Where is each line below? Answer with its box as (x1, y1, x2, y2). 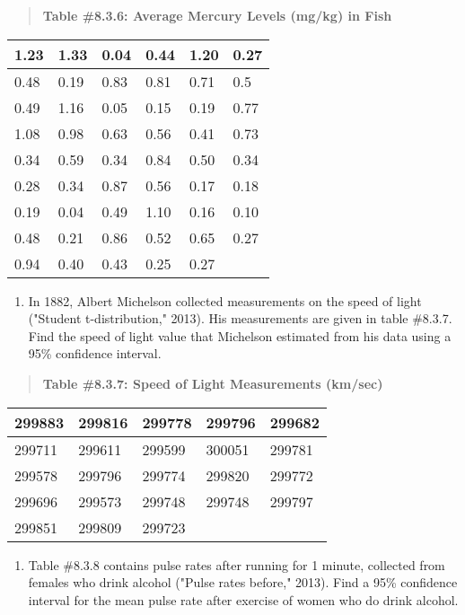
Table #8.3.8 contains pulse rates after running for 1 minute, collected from (28, 555, 445, 574)
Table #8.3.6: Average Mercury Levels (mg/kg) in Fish (42, 6, 392, 24)
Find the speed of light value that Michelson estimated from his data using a (28, 326, 452, 345)
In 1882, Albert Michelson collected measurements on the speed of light (28, 291, 422, 310)
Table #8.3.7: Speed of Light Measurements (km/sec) (42, 373, 383, 392)
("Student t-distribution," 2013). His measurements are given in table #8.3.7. (28, 309, 452, 328)
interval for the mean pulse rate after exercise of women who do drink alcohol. (28, 590, 459, 609)
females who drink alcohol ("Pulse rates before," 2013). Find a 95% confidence (28, 573, 458, 592)
